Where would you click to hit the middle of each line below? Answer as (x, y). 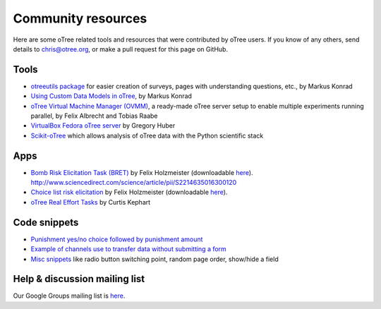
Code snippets (46, 222)
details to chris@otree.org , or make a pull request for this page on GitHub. (121, 49)
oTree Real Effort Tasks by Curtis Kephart (91, 202)
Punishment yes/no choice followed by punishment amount (117, 239)
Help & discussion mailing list (79, 279)
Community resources (80, 18)
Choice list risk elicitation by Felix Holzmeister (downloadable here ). (129, 192)
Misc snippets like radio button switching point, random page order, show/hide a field (155, 259)
